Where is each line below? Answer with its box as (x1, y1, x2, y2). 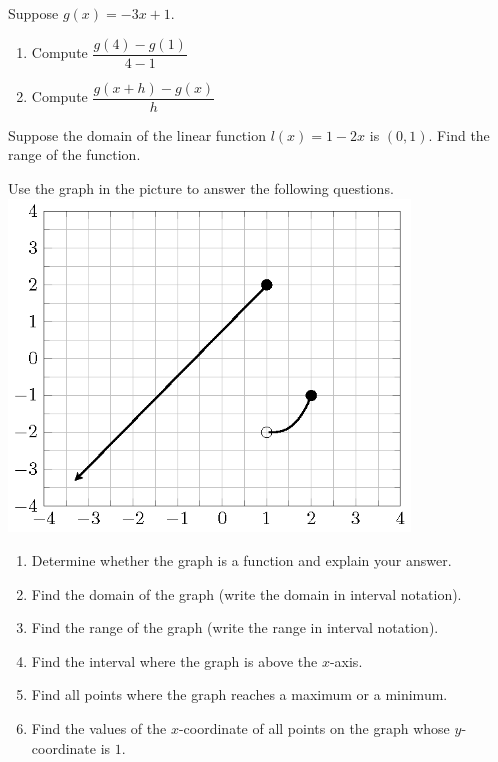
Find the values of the (31, 717, 167, 738)
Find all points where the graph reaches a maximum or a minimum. (31, 684, 448, 705)
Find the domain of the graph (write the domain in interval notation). (31, 583, 462, 604)
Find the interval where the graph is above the (31, 650, 318, 671)
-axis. (329, 650, 363, 671)
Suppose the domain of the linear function (8, 124, 266, 145)
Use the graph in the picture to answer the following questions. (8, 177, 394, 198)
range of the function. (8, 144, 141, 165)
